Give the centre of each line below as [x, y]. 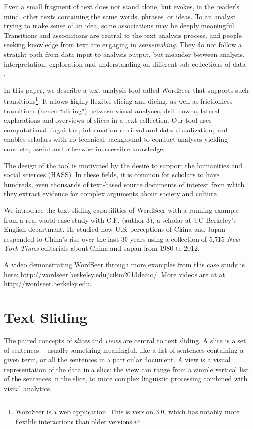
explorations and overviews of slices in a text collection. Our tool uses [108, 120]
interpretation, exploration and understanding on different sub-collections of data [125, 64]
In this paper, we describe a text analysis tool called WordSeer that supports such [126, 89]
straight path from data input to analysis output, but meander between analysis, [124, 54]
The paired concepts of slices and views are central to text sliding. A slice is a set [125, 340]
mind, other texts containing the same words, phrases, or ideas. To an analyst [120, 16]
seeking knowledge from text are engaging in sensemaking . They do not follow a [123, 45]
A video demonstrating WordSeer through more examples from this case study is [124, 264]
